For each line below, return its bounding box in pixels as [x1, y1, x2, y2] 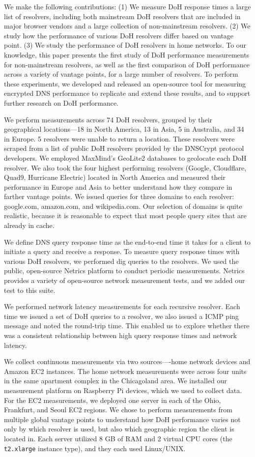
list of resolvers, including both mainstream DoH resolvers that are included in [4, 11, 241, 21]
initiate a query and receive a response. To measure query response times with [4, 246, 240, 257]
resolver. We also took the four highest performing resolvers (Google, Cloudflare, [4, 162, 247, 172]
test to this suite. [4, 285, 56, 295]
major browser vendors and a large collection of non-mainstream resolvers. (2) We [4, 21, 251, 31]
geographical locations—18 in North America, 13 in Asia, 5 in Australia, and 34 [4, 124, 244, 134]
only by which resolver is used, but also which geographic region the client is [4, 424, 234, 434]
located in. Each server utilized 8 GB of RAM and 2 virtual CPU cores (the [4, 433, 232, 443]
